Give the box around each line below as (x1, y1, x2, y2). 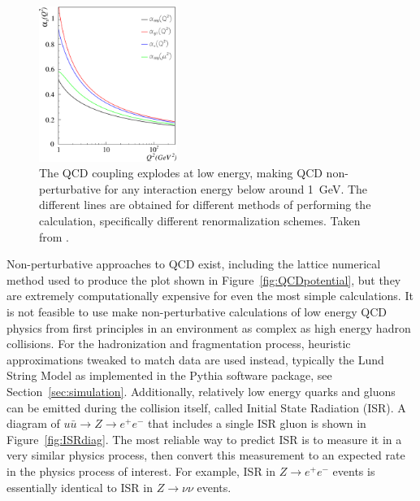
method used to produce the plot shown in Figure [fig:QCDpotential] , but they (6, 271, 401, 288)
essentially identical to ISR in (6, 478, 154, 495)
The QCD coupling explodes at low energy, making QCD (39, 164, 323, 181)
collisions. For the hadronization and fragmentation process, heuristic (6, 335, 351, 352)
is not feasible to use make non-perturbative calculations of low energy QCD (6, 303, 388, 320)
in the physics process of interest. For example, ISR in (6, 462, 276, 479)
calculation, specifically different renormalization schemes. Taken (39, 212, 361, 229)
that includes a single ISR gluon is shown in (148, 415, 366, 432)
